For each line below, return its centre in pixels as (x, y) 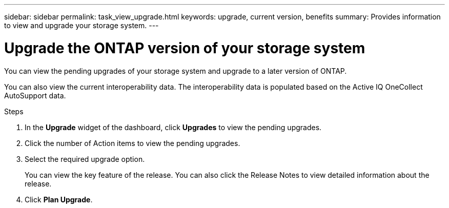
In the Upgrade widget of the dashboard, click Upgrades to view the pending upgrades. (173, 127)
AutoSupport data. (35, 95)
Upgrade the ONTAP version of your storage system (185, 48)
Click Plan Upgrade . (59, 199)
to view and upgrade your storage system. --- (81, 25)
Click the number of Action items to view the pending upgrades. (132, 143)
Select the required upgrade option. (85, 159)
